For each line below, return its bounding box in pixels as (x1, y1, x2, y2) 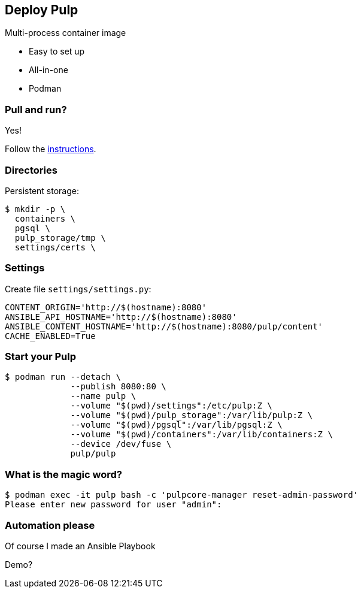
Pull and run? (5, 103, 67, 116)
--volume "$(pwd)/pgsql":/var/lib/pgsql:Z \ (70, 420, 283, 430)
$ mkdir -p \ (5, 204, 66, 214)
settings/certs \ (14, 242, 96, 252)
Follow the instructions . (5, 144, 96, 155)
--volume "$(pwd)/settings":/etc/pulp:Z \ (70, 401, 272, 411)
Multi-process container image (5, 28, 126, 38)
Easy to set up (29, 46, 85, 57)
